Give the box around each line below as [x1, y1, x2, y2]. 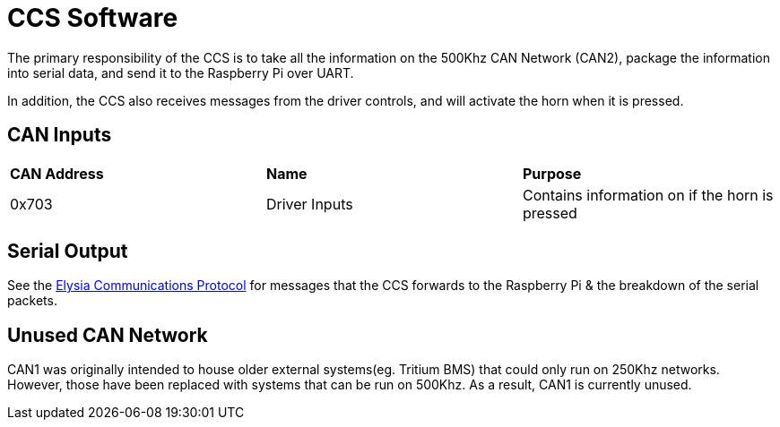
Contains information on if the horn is [522, 185, 774, 204]
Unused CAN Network [7, 323, 208, 346]
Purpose [522, 164, 582, 183]
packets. [7, 293, 57, 309]
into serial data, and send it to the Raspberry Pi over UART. [7, 64, 354, 81]
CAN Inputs [7, 124, 112, 147]
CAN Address [10, 164, 104, 183]
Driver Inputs [265, 194, 353, 213]
